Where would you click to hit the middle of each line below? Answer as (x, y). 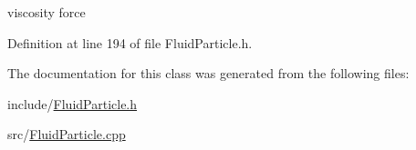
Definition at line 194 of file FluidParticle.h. (130, 42)
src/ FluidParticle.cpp (67, 134)
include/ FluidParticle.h (73, 103)
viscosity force (47, 12)
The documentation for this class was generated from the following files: (208, 73)
